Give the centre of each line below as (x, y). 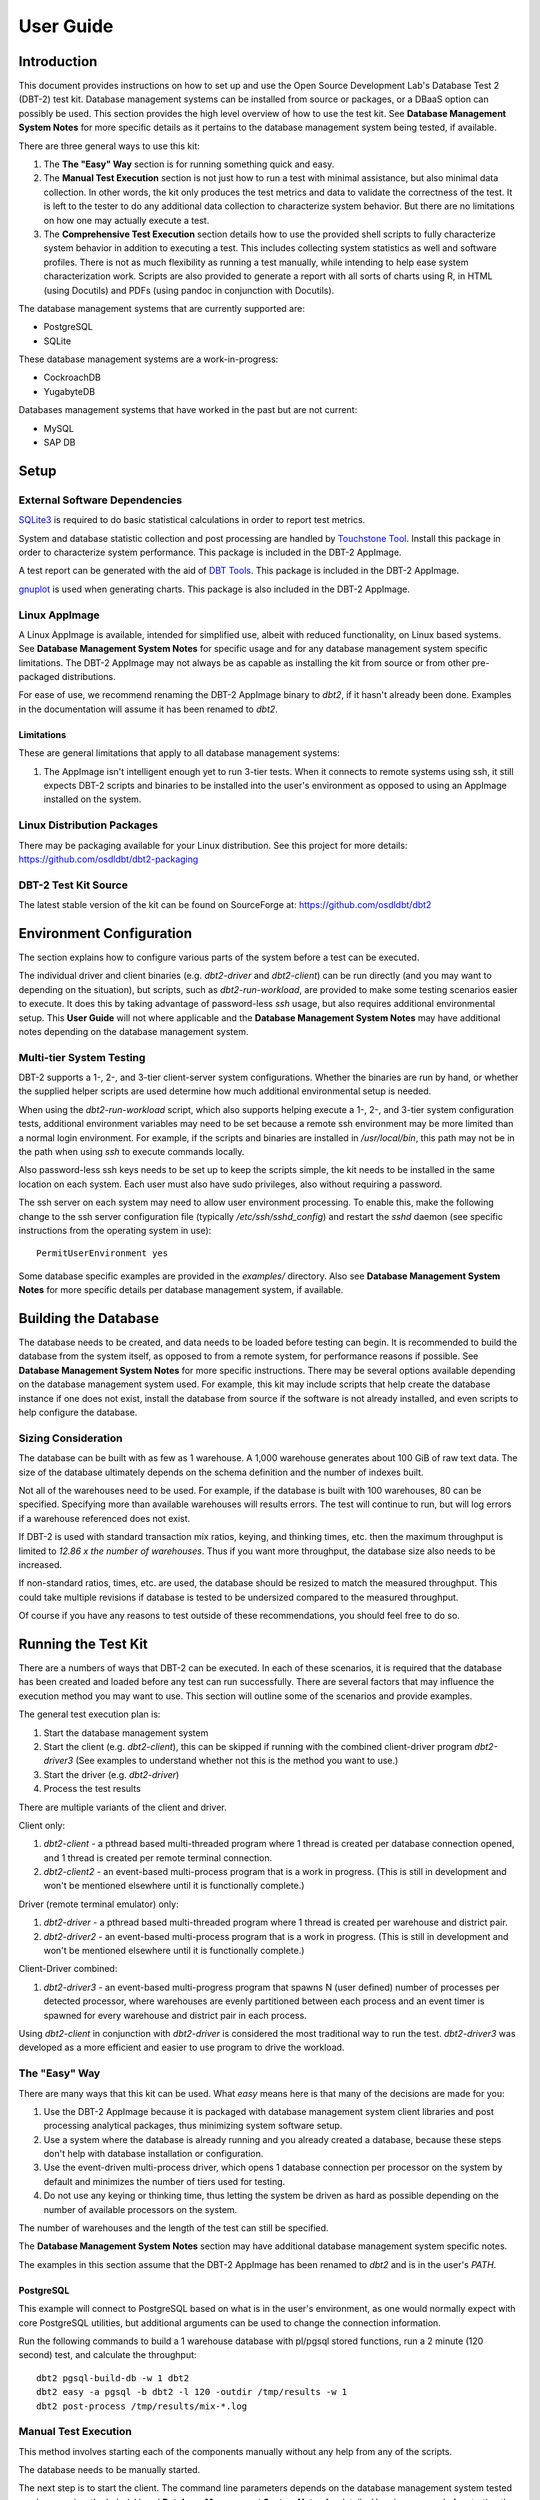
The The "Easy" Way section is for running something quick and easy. (189, 164)
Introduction (58, 61)
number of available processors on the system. (140, 2209)
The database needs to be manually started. (109, 2470)
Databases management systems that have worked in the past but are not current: (188, 410)
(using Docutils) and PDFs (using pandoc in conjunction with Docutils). (189, 290)
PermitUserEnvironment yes (102, 1253)
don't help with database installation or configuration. (153, 2154)
